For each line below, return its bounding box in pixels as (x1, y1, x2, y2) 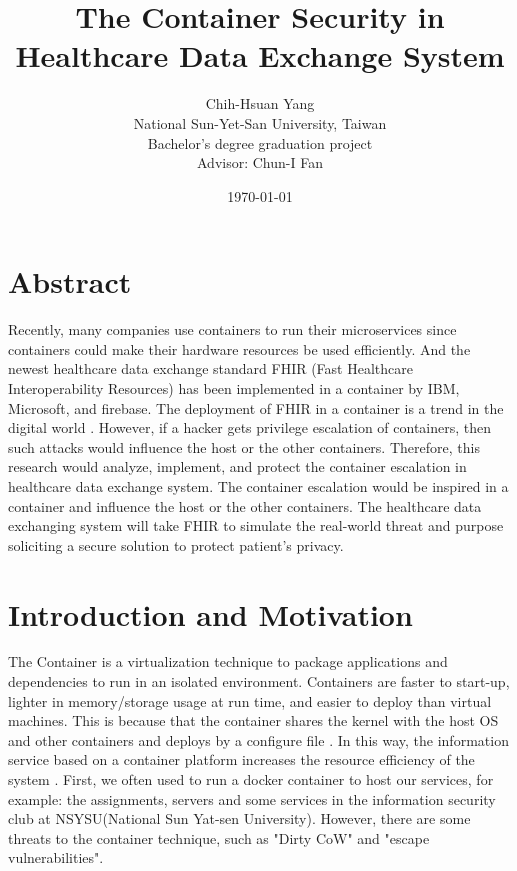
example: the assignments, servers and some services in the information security (8, 788, 496, 809)
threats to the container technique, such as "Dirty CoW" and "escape (8, 827, 430, 848)
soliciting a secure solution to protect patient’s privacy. (8, 534, 344, 555)
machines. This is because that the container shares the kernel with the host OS (8, 710, 499, 731)
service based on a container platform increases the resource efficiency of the (8, 749, 475, 770)
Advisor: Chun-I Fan (197, 152, 323, 173)
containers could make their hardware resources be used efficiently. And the (8, 338, 471, 359)
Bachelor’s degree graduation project (147, 132, 373, 153)
